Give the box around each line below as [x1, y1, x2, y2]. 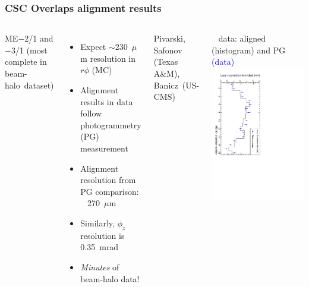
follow [80, 107, 102, 119]
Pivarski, [153, 32, 185, 45]
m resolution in [80, 52, 136, 64]
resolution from [80, 174, 136, 186]
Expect [80, 40, 106, 53]
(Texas [153, 55, 178, 68]
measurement [80, 141, 128, 154]
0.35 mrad [80, 241, 119, 253]
